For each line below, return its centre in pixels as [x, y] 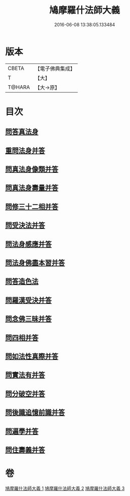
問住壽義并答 [25, 450]
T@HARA [19, 87]
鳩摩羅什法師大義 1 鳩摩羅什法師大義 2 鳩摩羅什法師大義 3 [65, 488]
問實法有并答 [25, 375]
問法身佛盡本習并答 [35, 263]
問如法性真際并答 [32, 356]
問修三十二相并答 [32, 206]
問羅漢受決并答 [28, 300]
